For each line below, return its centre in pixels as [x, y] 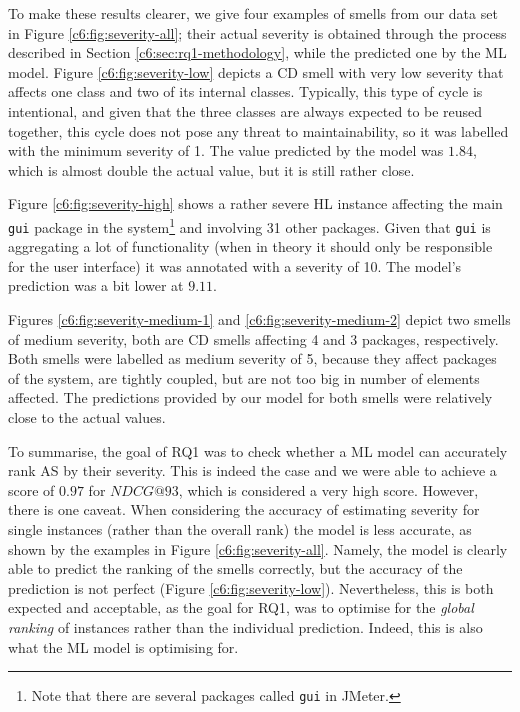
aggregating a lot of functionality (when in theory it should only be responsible [250, 246]
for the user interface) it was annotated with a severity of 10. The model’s [235, 265]
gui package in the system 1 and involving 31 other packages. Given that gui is [249, 225]
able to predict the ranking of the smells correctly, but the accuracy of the [235, 568]
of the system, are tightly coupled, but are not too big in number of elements [244, 377]
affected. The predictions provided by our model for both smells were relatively [250, 397]
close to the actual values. [87, 417]
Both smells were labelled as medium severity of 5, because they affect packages [252, 358]
